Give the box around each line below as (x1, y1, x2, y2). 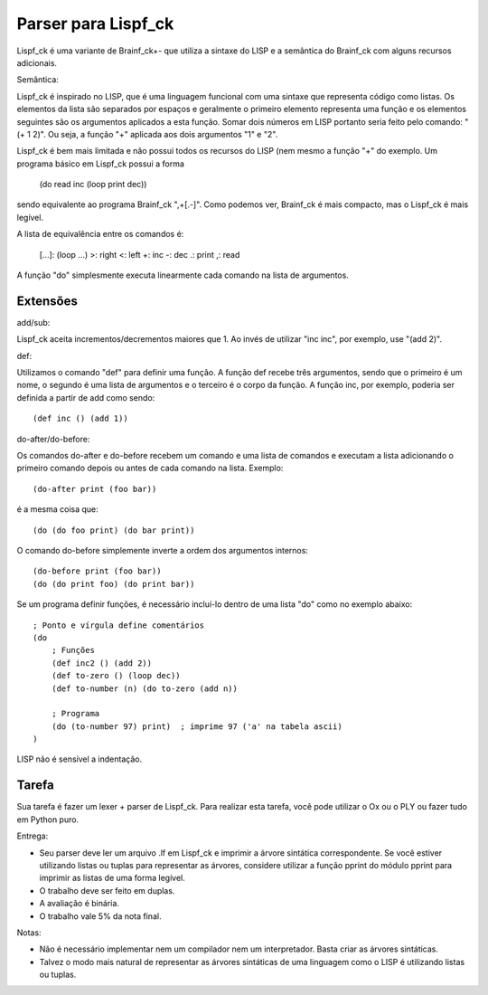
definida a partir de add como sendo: (16, 392, 155, 403)
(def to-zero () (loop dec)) (51, 670, 181, 681)
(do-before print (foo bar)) (33, 566, 162, 576)
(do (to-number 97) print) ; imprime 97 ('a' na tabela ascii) (51, 721, 343, 732)
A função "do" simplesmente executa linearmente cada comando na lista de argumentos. (16, 270, 350, 280)
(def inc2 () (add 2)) (51, 658, 153, 668)
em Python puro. (16, 814, 80, 825)
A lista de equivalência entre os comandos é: (16, 229, 184, 240)
